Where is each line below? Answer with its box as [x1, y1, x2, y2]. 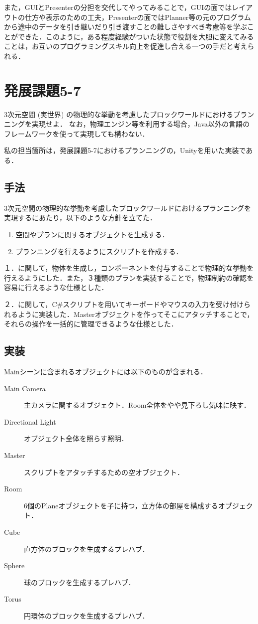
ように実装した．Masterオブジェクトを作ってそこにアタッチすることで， [17, 309, 254, 319]
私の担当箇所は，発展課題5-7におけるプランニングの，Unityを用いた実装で [4, 145, 246, 156]
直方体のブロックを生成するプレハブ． [24, 543, 149, 554]
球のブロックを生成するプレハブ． [24, 577, 135, 587]
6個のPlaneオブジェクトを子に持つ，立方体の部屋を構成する [24, 500, 218, 510]
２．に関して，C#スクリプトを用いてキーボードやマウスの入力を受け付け [4, 299, 244, 310]
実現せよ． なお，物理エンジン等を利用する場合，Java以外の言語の [31, 119, 250, 129]
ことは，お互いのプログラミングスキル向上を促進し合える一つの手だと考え [4, 41, 248, 51]
